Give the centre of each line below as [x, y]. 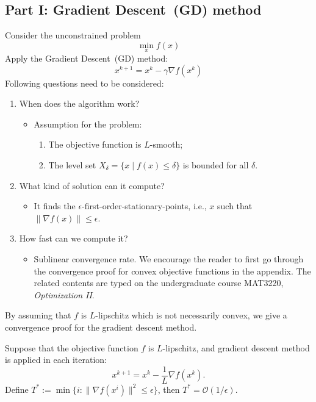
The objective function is [95, 144]
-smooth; [166, 144]
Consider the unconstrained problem [73, 35]
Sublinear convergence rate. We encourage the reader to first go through [169, 258]
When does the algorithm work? [79, 103]
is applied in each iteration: [56, 360]
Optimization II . [64, 294]
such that [235, 206]
